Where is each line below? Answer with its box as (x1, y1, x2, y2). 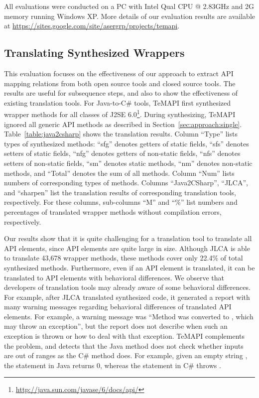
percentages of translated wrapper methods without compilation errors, (4, 206, 222, 217)
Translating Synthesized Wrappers (4, 45, 185, 60)
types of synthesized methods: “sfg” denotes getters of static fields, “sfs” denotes (4, 138, 249, 148)
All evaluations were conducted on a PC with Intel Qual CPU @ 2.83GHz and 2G (4, 1, 254, 11)
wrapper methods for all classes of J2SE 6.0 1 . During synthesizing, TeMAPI (4, 108, 236, 120)
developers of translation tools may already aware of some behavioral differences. (4, 282, 251, 292)
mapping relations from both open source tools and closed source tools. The (4, 78, 236, 88)
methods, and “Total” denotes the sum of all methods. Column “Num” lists (4, 167, 235, 178)
